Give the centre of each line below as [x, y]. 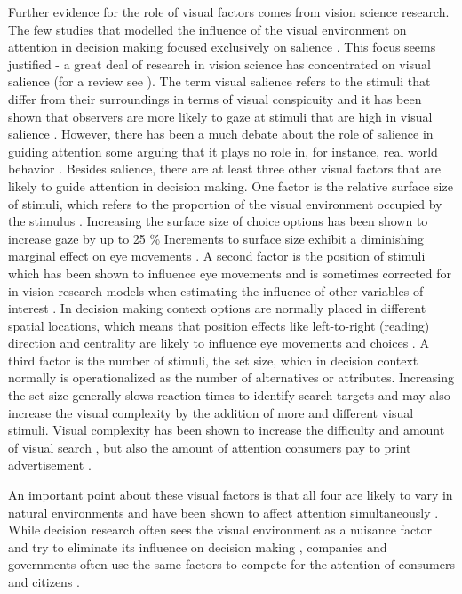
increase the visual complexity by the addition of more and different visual [211, 412]
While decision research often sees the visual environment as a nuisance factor [220, 530]
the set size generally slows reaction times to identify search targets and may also [229, 395]
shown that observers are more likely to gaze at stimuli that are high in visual [220, 116]
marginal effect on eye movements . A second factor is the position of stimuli [217, 256]
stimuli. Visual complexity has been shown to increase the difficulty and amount [227, 430]
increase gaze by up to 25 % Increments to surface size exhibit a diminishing [216, 238]
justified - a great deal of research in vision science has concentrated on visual [219, 64]
